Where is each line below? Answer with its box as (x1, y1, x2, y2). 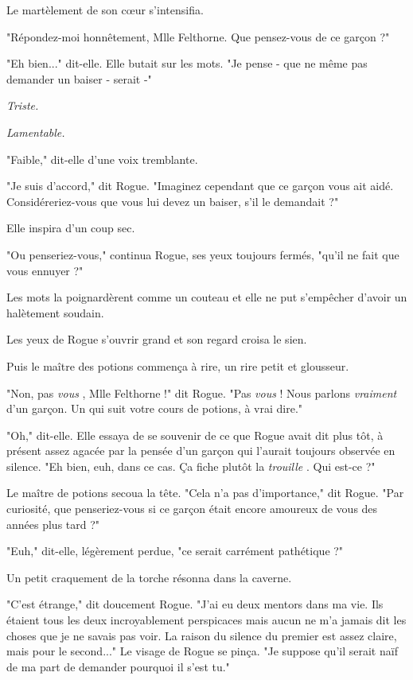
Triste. (6, 97, 39, 114)
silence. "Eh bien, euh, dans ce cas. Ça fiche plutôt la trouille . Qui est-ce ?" (6, 457, 376, 474)
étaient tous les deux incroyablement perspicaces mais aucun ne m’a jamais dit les (6, 612, 407, 628)
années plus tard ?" (6, 515, 100, 532)
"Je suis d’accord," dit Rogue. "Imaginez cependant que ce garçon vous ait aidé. (6, 177, 394, 194)
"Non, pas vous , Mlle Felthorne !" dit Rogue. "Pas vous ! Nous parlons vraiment (6, 384, 397, 401)
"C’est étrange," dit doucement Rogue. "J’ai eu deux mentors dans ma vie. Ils (6, 596, 384, 612)
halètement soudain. (6, 304, 104, 321)
